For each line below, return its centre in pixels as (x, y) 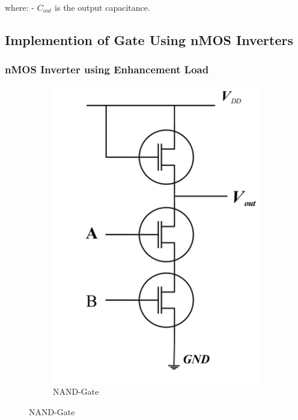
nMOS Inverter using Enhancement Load (107, 69)
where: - (20, 7)
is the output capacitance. (102, 7)
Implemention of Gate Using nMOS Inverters (149, 39)
